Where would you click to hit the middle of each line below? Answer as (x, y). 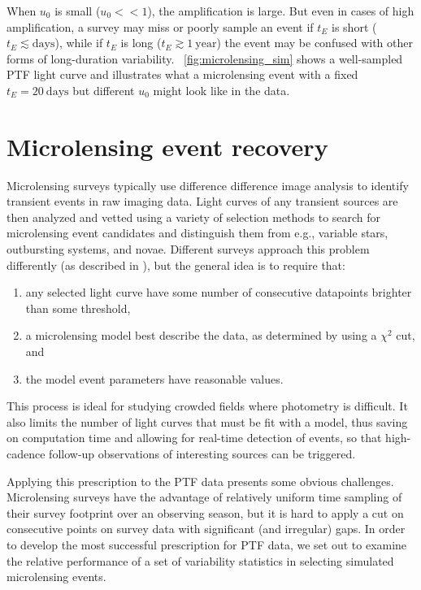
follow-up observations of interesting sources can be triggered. (202, 453)
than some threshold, (78, 308)
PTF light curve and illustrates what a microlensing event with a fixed (182, 74)
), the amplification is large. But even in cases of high (281, 11)
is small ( (78, 11)
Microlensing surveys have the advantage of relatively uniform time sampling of (204, 497)
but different (104, 90)
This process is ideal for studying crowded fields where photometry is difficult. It (207, 406)
